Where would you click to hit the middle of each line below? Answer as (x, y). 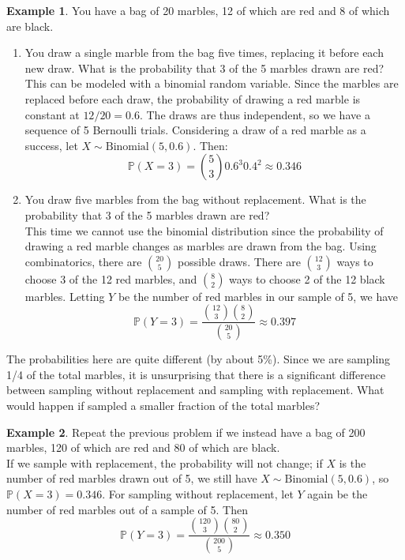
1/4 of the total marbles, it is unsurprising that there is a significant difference (196, 374)
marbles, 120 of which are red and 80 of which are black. (143, 447)
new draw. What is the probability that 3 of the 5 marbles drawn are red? (204, 68)
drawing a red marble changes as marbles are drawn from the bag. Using (201, 246)
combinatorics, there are (83, 261)
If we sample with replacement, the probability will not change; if (165, 462)
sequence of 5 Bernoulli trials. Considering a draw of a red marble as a (195, 130)
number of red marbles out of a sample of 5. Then (127, 509)
